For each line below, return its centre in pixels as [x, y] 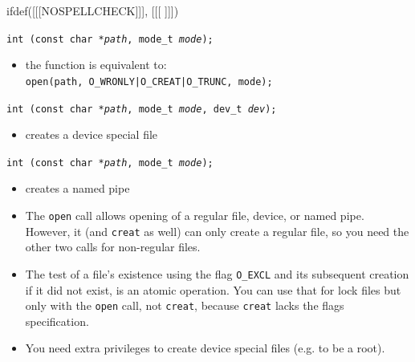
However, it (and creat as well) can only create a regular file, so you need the [217, 231]
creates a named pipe [77, 188]
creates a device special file [92, 134]
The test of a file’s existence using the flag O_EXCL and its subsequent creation [217, 273]
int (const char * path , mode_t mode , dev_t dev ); [142, 109]
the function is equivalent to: [96, 65]
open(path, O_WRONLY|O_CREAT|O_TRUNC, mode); [149, 81]
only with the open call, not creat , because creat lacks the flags [185, 305]
